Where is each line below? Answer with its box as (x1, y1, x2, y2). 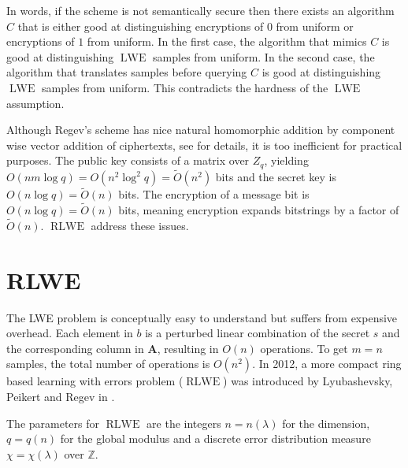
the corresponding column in (6, 340, 144, 356)
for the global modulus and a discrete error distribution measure (60, 430, 371, 447)
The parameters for (6, 414, 100, 431)
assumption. (6, 95, 65, 111)
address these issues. (91, 217, 189, 233)
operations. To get (260, 340, 348, 356)
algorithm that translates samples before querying (6, 64, 247, 80)
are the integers (147, 414, 221, 431)
